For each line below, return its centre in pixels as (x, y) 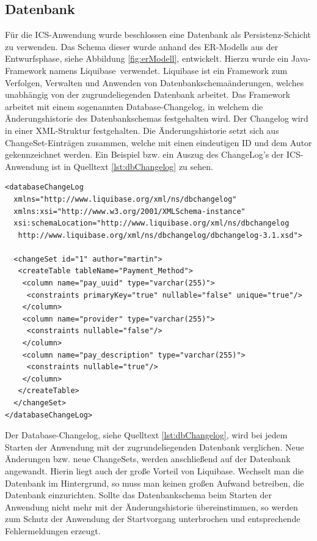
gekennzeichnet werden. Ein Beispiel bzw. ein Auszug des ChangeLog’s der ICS (153, 154)
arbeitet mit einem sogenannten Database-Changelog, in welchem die (134, 106)
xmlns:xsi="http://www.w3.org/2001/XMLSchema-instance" (129, 211)
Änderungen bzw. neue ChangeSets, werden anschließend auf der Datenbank (148, 459)
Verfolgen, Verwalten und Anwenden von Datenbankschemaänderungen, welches (155, 82)
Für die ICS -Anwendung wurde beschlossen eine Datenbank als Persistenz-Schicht (158, 35)
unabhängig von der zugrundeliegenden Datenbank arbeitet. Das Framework (148, 94)
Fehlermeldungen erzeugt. (53, 530)
